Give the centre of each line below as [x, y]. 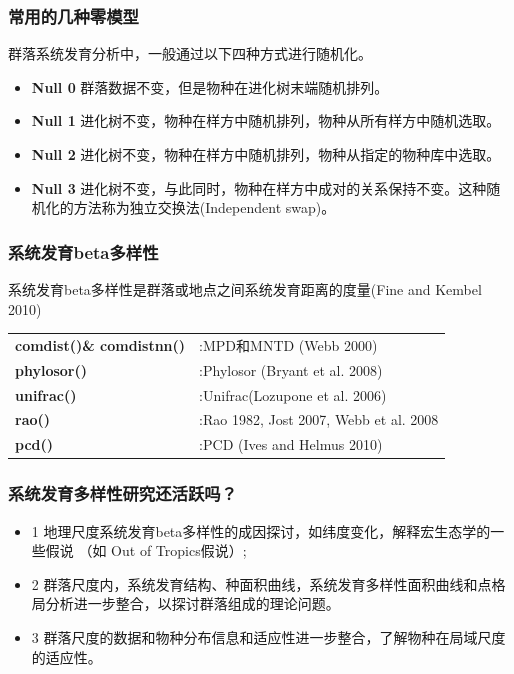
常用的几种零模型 [73, 15]
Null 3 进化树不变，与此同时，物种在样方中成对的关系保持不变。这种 [259, 187]
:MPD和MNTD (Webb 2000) [288, 344]
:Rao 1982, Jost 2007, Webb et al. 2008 [319, 419]
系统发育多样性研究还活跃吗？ [123, 493]
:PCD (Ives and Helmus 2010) [291, 444]
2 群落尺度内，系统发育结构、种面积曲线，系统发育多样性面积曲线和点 [261, 583]
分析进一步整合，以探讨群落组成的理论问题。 [192, 603]
